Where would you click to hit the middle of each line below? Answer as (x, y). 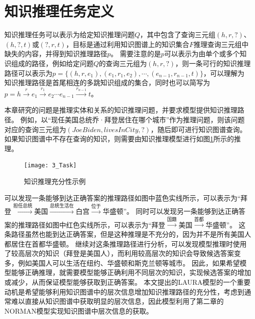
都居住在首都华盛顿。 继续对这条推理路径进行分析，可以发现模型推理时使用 (126, 243)
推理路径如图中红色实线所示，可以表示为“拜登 (92, 224)
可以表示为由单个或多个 (202, 54)
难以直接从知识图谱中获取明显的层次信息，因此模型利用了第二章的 (117, 301)
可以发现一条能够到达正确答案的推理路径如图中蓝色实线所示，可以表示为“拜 (126, 197)
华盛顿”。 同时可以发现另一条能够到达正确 (171, 211)
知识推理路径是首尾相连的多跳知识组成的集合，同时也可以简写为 (107, 82)
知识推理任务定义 (59, 11)
